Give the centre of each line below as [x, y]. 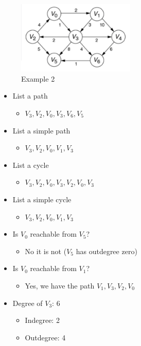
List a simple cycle [42, 199]
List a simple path [41, 130]
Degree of [28, 303]
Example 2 [38, 78]
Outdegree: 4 [45, 337]
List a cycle [31, 165]
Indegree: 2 [42, 320]
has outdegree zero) [107, 251]
